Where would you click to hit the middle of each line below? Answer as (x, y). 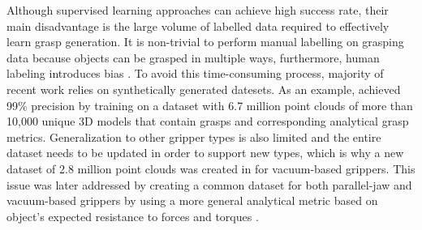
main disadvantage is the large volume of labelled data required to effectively (198, 26)
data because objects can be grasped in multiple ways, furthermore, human (193, 57)
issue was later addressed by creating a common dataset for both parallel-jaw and (209, 184)
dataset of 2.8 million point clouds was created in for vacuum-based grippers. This (211, 168)
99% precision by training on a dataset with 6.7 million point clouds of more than (210, 105)
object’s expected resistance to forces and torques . (133, 216)
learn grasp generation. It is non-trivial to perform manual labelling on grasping (205, 42)
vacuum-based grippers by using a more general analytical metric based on (192, 200)
